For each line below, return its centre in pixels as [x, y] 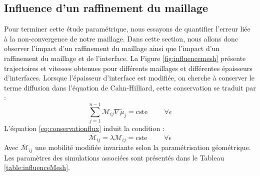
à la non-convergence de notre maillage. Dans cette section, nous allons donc [121, 38]
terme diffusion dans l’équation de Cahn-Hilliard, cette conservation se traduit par [130, 87]
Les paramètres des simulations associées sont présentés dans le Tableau [114, 157]
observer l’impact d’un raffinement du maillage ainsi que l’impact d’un [112, 48]
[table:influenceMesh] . [37, 167]
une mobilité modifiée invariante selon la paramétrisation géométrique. [143, 147]
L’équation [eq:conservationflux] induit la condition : [84, 128]
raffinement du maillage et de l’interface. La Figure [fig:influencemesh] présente [125, 58]
